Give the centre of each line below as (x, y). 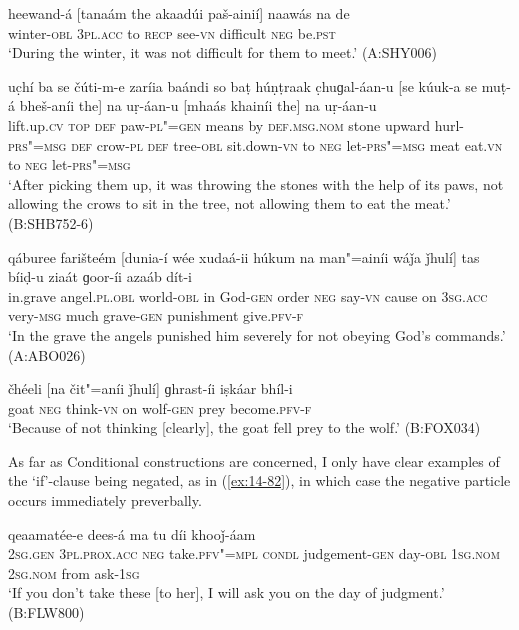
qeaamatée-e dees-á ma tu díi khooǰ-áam (132, 533)
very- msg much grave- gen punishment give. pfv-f (156, 315)
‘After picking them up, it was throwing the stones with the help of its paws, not (256, 183)
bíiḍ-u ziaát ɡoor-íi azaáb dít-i (100, 276)
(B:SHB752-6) (51, 222)
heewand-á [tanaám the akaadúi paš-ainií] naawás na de (179, 13)
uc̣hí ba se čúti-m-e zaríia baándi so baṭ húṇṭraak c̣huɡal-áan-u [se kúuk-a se (242, 85)
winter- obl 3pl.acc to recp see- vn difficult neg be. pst (172, 32)
